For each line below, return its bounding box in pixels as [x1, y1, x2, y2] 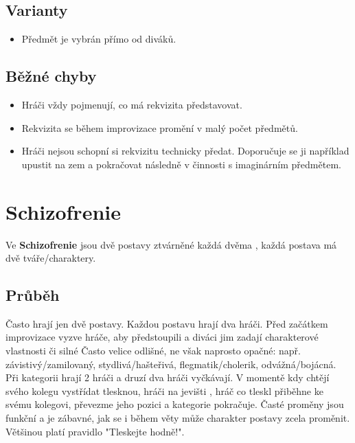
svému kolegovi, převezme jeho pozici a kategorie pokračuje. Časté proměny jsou [5, 397, 344, 411]
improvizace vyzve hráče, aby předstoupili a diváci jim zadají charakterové [5, 330, 319, 344]
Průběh [5, 284, 60, 306]
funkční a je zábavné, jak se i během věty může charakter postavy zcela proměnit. [5, 411, 350, 425]
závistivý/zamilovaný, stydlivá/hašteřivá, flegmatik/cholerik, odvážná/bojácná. [5, 356, 336, 371]
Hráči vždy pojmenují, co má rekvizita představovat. [21, 98, 242, 111]
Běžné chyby [5, 65, 97, 87]
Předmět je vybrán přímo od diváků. [21, 32, 176, 46]
